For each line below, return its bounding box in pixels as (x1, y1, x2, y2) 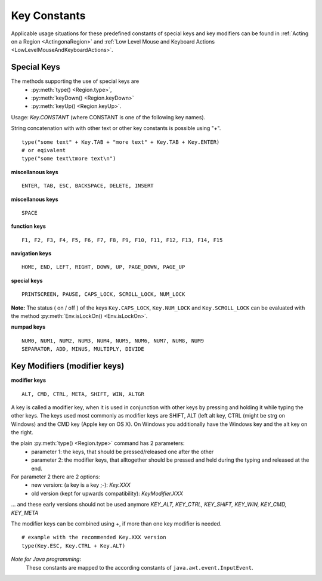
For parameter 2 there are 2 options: (11, 473, 101, 480)
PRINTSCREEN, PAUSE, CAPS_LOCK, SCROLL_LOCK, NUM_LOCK (21, 291, 185, 298)
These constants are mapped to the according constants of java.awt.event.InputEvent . (26, 564, 253, 571)
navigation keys (11, 250, 52, 257)
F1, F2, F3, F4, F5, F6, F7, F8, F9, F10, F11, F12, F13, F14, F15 (21, 236, 223, 243)
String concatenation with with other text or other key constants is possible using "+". (11, 125, 221, 132)
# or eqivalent (21, 147, 66, 153)
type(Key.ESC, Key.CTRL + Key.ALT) (21, 542, 126, 549)
